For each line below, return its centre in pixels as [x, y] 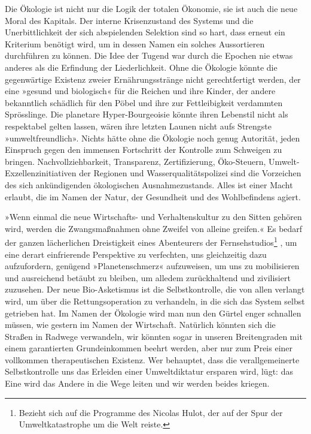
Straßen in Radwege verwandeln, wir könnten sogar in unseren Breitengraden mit [154, 336]
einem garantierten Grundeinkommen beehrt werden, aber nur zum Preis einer [149, 348]
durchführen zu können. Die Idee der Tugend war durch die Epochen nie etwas [149, 55]
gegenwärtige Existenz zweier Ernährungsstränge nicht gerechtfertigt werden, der [153, 79]
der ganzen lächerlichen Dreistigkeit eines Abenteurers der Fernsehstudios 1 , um [151, 241]
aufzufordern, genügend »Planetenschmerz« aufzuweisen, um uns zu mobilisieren [152, 266]
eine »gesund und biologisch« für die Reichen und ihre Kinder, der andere [140, 91]
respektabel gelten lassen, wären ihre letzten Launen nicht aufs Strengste [138, 126]
